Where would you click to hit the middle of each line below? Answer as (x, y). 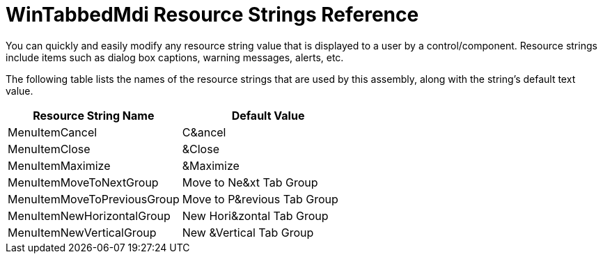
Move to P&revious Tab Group (260, 199)
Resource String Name (94, 115)
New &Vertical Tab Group (248, 232)
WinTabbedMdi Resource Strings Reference (212, 15)
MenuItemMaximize (59, 165)
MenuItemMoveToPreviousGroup (94, 199)
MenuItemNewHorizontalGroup (89, 215)
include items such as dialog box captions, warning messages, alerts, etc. (175, 57)
